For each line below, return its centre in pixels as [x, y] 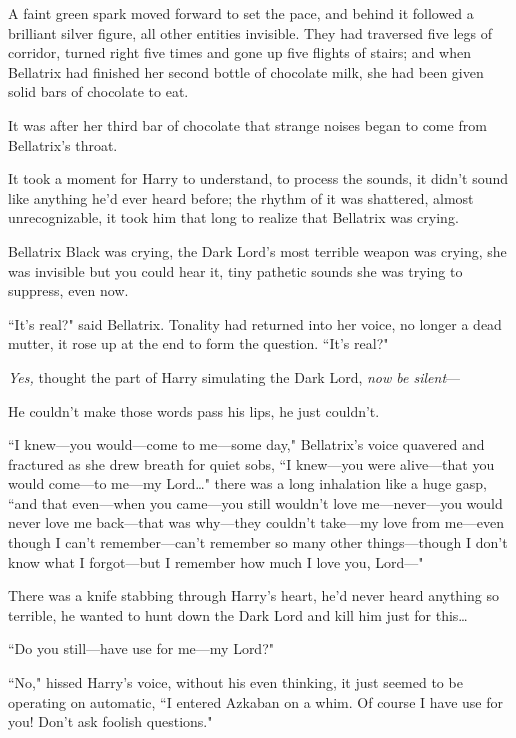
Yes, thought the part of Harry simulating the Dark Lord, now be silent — [234, 376]
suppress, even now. [68, 290]
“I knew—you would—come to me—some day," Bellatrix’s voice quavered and [246, 444]
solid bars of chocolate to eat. [98, 91]
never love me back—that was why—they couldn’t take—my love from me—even [256, 522]
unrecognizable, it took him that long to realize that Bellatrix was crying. [233, 217]
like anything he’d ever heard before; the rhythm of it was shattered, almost [241, 197]
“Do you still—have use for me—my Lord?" [141, 648]
